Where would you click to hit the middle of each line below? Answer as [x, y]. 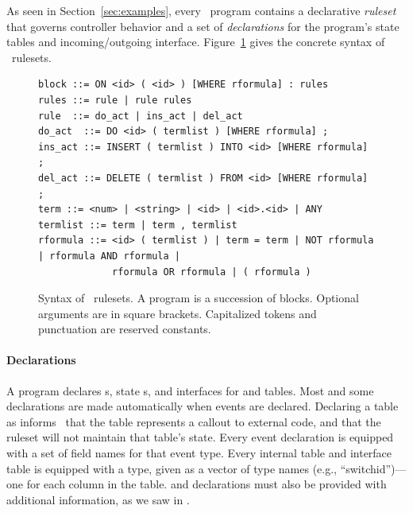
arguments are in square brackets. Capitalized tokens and [178, 313]
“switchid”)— [373, 468]
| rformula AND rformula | [109, 256]
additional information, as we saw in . [98, 499]
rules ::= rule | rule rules [115, 100]
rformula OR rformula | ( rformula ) [212, 272]
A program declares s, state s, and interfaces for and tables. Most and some [190, 390]
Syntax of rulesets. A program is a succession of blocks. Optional [199, 298]
